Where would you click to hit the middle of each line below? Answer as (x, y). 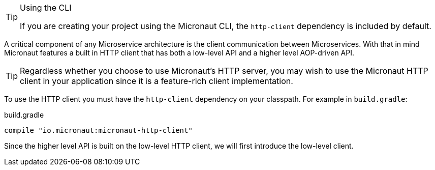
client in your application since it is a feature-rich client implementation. (157, 81)
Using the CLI (46, 8)
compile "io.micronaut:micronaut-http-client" (98, 130)
